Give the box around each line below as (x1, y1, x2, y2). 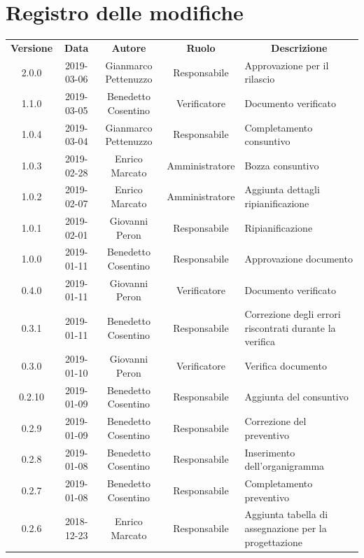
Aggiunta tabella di (244, 507, 328, 522)
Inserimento (244, 445, 295, 459)
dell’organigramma (244, 459, 325, 473)
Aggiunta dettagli (244, 182, 320, 197)
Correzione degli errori (244, 307, 341, 321)
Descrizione (271, 40, 328, 55)
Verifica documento (244, 358, 327, 373)
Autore (111, 40, 146, 55)
